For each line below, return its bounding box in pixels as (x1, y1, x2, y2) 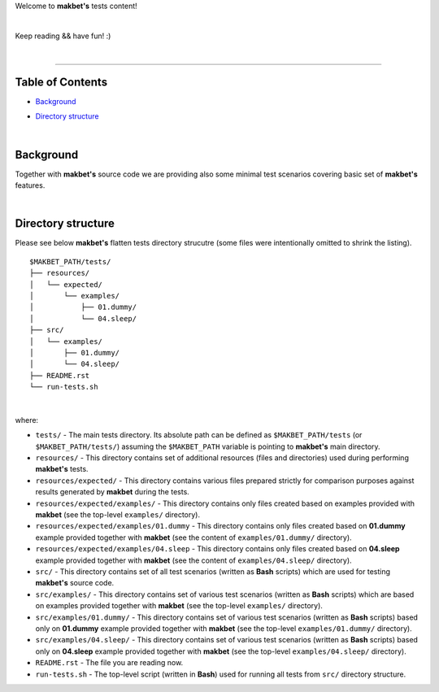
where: (15, 415, 39, 424)
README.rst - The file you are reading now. (35, 658, 184, 668)
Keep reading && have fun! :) (15, 31, 111, 41)
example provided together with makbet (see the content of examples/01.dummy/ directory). (35, 533, 353, 542)
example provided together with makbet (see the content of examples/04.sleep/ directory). (35, 555, 353, 565)
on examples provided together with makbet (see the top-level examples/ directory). (35, 601, 323, 611)
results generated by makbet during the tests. (35, 487, 190, 497)
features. (15, 181, 46, 190)
